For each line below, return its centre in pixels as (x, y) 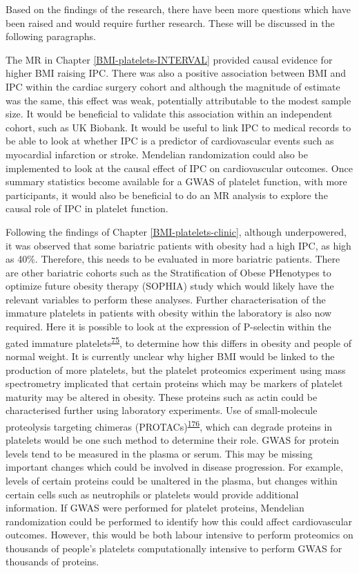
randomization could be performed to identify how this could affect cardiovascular (179, 521)
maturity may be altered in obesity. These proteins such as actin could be (162, 396)
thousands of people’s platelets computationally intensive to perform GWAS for (174, 548)
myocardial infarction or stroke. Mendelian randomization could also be (157, 154)
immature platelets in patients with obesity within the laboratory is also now (169, 313)
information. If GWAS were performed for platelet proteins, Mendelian (155, 508)
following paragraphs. (51, 36)
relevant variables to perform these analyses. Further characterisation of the (166, 299)
